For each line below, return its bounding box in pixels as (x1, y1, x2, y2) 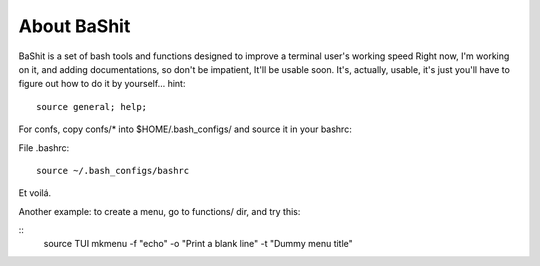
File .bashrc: (18, 141, 70, 154)
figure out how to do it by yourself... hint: (18, 78, 186, 90)
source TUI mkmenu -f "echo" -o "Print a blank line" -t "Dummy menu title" (43, 238, 354, 250)
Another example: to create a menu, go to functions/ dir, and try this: (18, 205, 301, 217)
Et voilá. (18, 187, 52, 199)
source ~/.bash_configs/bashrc (36, 165, 190, 176)
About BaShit (18, 15, 131, 37)
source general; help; (36, 101, 148, 112)
